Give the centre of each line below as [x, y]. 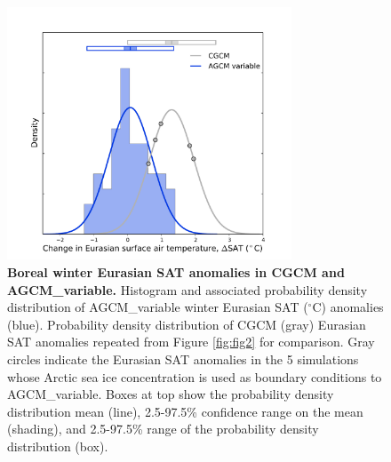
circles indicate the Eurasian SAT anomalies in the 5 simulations [183, 358]
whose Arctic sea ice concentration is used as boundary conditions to [195, 376]
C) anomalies [348, 307]
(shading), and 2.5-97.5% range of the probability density [163, 429]
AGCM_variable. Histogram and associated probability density [188, 289]
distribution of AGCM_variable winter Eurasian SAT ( [158, 307]
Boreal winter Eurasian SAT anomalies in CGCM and [176, 271]
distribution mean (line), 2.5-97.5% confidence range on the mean [185, 411]
